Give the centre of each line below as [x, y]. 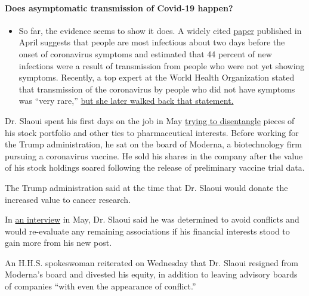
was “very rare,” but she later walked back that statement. [126, 101]
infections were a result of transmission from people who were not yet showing [162, 65]
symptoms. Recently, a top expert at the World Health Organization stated [157, 77]
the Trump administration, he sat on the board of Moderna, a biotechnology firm [153, 144]
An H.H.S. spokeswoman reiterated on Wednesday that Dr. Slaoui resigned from [152, 262]
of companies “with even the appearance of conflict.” [101, 286]
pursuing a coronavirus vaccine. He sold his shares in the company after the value [154, 155]
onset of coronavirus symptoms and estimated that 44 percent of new [145, 53]
